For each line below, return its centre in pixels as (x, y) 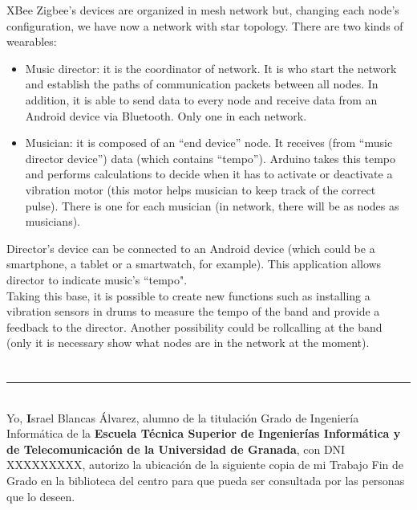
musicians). (53, 221)
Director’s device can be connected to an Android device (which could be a (191, 248)
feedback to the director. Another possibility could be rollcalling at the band (194, 326)
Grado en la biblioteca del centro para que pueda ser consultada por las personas (206, 481)
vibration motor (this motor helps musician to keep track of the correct (200, 189)
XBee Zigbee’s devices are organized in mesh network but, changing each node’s (203, 10)
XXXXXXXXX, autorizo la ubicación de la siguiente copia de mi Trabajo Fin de (205, 465)
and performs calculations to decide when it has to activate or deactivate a (209, 174)
